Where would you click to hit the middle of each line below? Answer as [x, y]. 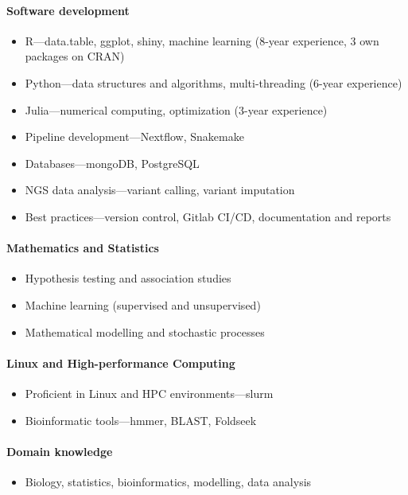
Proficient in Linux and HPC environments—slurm [149, 393]
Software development [68, 10]
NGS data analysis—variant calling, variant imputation [160, 190]
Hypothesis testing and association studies [128, 278]
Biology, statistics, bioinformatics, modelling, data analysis [168, 481]
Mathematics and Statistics [83, 248]
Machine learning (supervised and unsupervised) [143, 304]
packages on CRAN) [75, 56]
